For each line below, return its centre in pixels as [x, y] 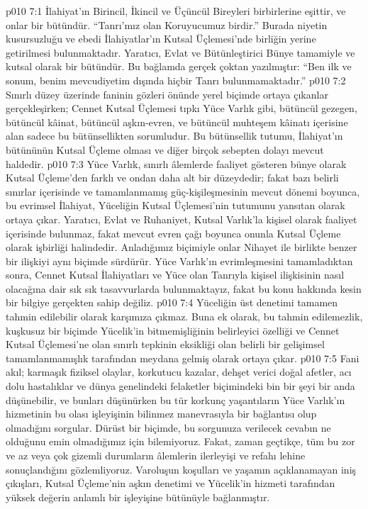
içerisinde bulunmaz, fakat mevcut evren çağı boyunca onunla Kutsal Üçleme [173, 233]
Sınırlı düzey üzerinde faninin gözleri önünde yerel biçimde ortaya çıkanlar [167, 94]
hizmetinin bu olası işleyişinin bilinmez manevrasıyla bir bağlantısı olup [161, 414]
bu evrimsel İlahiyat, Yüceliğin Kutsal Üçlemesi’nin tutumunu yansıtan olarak [175, 205]
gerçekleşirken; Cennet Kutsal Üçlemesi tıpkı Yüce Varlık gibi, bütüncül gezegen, [182, 108]
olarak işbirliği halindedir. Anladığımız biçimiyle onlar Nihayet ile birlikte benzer [182, 247]
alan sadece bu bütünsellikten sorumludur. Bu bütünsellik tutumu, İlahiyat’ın [174, 136]
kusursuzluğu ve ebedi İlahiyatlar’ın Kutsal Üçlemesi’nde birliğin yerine [161, 39]
